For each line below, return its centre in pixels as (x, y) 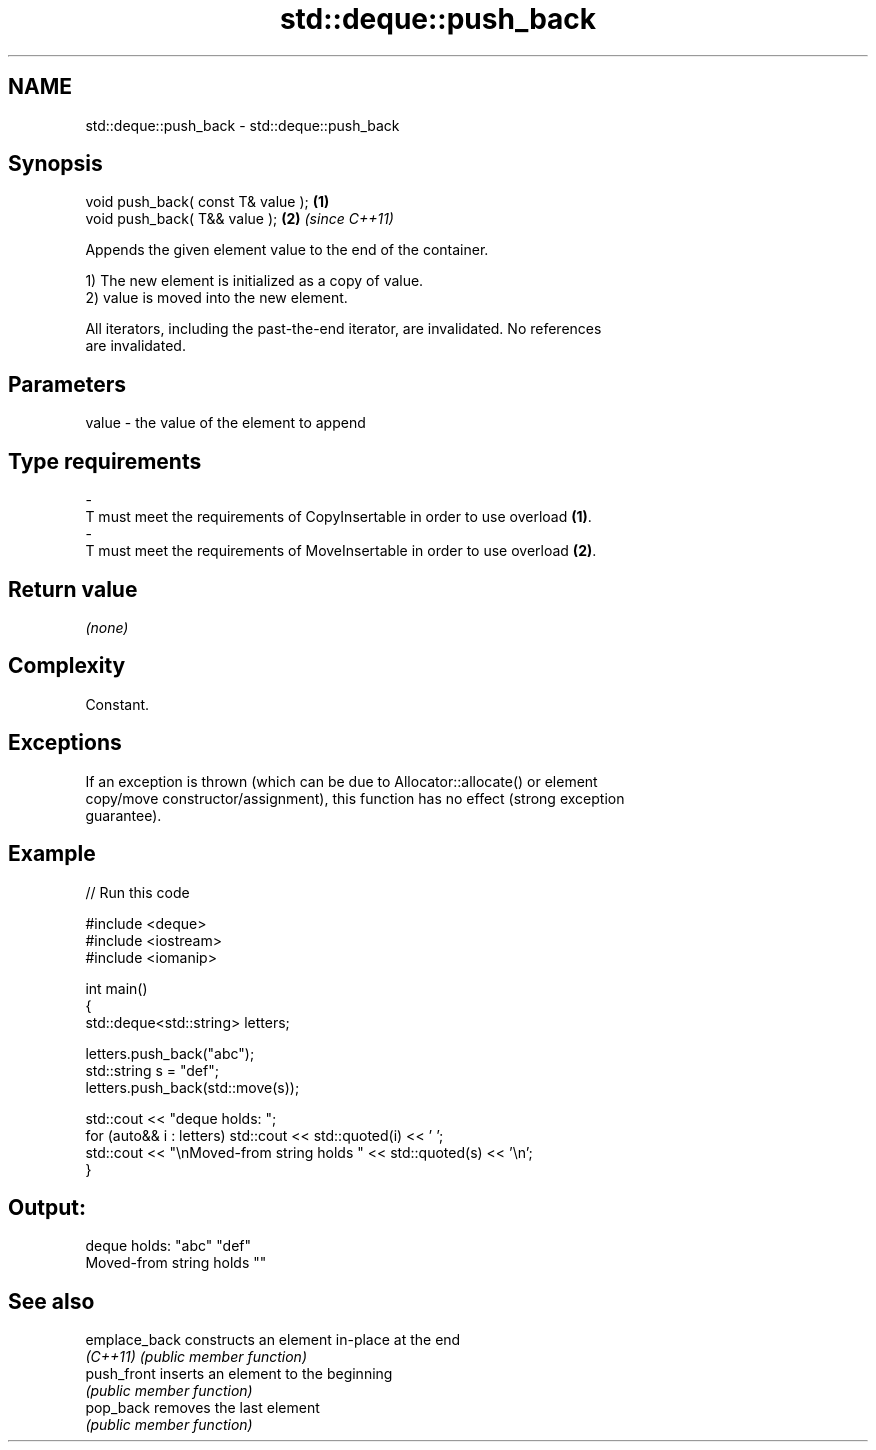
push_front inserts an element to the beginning (239, 1374)
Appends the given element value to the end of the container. (287, 250)
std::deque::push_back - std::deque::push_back (242, 125)
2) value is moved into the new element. (216, 298)
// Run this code (137, 892)
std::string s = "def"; (152, 1070)
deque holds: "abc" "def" (168, 1246)
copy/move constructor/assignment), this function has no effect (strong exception (355, 798)
